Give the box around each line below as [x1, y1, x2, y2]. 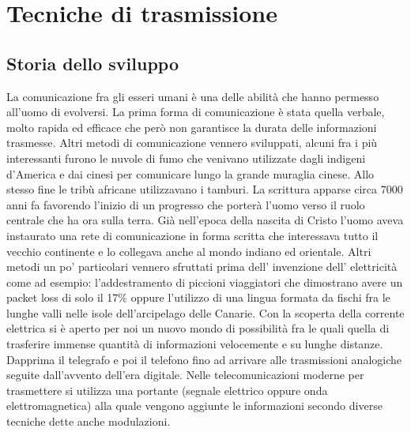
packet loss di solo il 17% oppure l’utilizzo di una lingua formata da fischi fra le [6, 289, 390, 306]
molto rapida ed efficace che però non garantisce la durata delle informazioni [6, 118, 377, 135]
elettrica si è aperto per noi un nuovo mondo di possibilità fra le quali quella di [6, 320, 390, 336]
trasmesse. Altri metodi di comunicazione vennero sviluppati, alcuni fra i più [6, 134, 378, 151]
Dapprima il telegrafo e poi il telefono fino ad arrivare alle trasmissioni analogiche [6, 351, 402, 367]
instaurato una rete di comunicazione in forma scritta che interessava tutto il [6, 227, 379, 243]
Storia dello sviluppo [6, 51, 179, 75]
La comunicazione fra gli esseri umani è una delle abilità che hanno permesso [6, 88, 379, 104]
